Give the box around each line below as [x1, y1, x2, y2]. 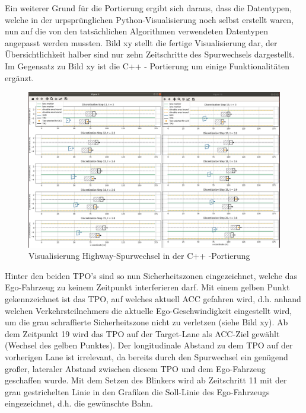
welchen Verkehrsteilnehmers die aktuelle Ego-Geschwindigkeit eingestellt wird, [5, 304, 292, 316]
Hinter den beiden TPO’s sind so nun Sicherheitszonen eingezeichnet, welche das [5, 269, 297, 281]
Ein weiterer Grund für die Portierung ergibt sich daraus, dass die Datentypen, [5, 2, 292, 14]
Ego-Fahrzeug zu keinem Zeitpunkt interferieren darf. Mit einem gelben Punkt [5, 281, 290, 293]
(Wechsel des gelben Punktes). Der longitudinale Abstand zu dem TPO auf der [5, 339, 293, 351]
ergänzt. [5, 71, 34, 84]
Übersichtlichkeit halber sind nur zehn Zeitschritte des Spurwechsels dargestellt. [5, 48, 295, 60]
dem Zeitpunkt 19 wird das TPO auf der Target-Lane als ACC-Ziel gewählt [5, 327, 280, 340]
